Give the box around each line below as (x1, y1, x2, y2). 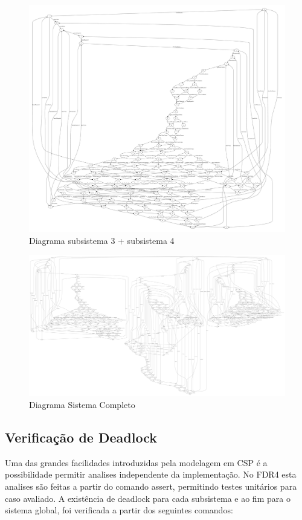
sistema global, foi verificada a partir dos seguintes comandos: (5, 504, 233, 516)
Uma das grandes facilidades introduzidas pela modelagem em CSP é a (5, 456, 268, 469)
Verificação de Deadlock (5, 427, 157, 446)
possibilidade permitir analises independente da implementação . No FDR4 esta (5, 468, 297, 481)
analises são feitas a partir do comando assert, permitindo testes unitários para (5, 479, 297, 492)
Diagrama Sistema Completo (29, 398, 135, 410)
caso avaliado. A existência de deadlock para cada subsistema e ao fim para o (5, 492, 291, 504)
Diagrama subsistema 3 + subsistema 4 (29, 234, 175, 246)
